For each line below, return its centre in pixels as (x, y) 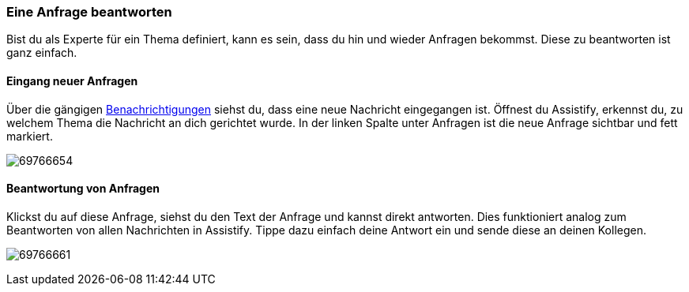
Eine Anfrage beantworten (89, 12)
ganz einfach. (42, 53)
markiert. (30, 136)
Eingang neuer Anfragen (72, 80)
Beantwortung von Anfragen (83, 189)
